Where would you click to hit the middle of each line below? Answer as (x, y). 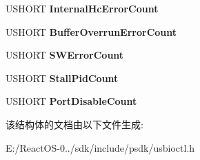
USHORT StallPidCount (62, 78)
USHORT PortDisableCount (71, 101)
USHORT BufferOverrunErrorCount (91, 31)
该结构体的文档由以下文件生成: (74, 124)
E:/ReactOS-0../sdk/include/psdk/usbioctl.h (100, 147)
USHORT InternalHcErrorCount (82, 8)
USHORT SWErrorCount (65, 55)
